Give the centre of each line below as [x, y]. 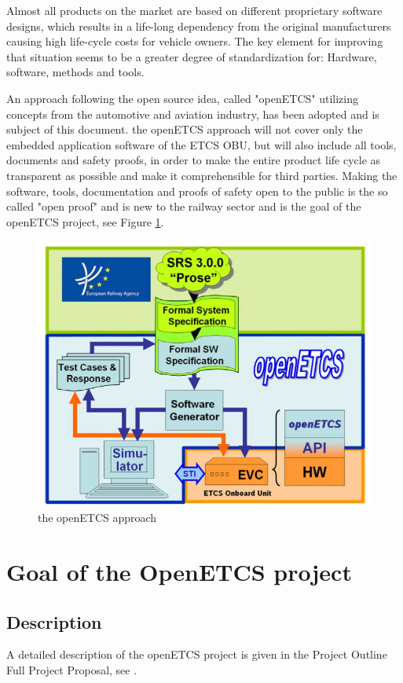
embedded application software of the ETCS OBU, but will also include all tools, [201, 144]
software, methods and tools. [75, 72]
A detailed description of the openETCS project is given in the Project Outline [197, 654]
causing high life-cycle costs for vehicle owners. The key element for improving [195, 41]
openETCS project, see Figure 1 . [85, 221]
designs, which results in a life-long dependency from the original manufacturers [199, 26]
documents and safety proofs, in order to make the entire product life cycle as [194, 160]
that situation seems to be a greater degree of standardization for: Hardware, [192, 56]
